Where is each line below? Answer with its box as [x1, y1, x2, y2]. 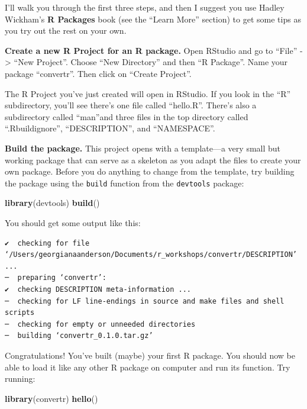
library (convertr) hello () [5, 392, 98, 404]
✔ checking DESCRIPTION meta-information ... [5, 285, 191, 294]
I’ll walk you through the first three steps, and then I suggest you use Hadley [5, 1, 285, 13]
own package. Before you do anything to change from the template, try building [5, 165, 295, 178]
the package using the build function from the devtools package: [5, 176, 244, 189]
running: [5, 372, 35, 385]
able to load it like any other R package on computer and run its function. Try [5, 360, 290, 373]
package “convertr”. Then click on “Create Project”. [5, 67, 192, 79]
